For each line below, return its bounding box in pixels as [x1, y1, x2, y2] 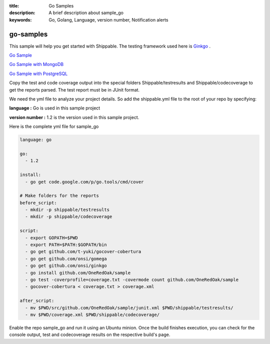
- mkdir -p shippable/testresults [25, 207, 110, 212]
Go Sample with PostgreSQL [9, 70, 68, 76]
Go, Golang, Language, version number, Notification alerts [48, 16, 168, 22]
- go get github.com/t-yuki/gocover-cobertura [25, 249, 141, 254]
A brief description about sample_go [48, 10, 123, 16]
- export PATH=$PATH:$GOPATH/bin [25, 242, 107, 247]
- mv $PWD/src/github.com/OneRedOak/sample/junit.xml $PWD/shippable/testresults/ [25, 305, 233, 310]
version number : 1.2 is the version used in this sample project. [9, 114, 139, 120]
